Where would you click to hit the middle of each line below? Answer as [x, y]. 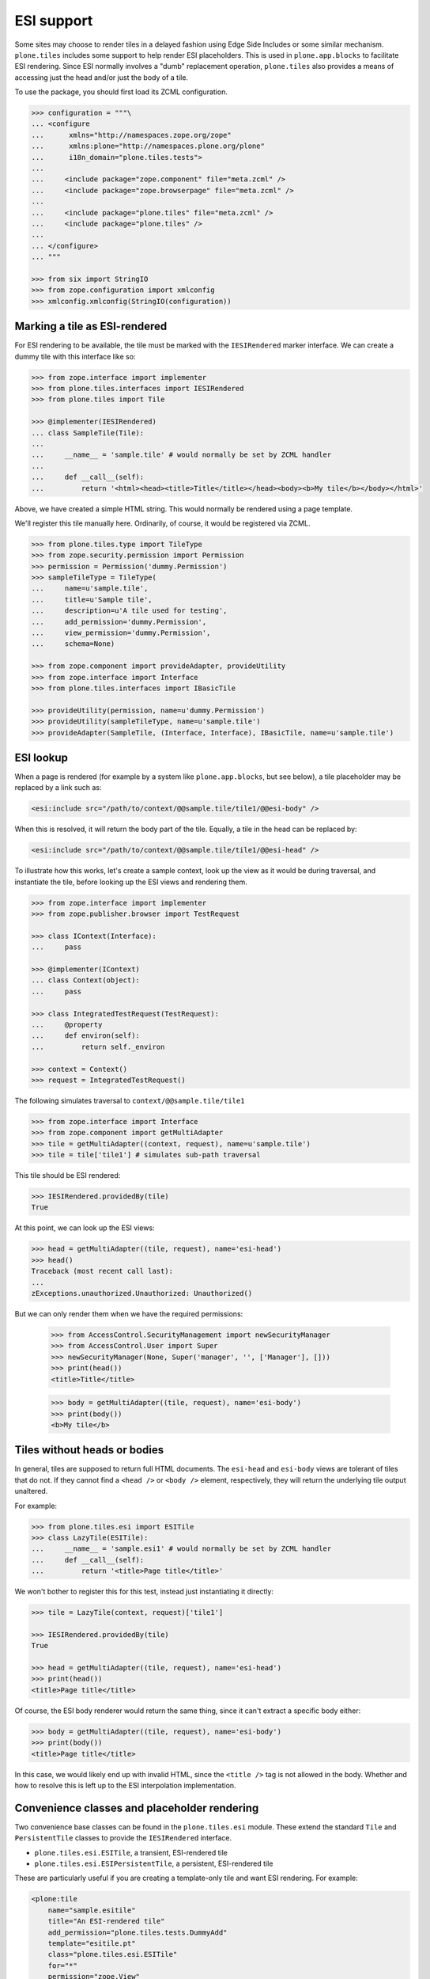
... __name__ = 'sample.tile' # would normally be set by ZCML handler [181, 455]
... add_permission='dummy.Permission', [119, 622]
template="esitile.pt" [92, 1943]
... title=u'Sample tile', [92, 599]
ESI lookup [41, 757]
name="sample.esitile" [92, 1910]
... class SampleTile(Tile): [88, 433]
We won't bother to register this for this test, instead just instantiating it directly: [144, 1592]
